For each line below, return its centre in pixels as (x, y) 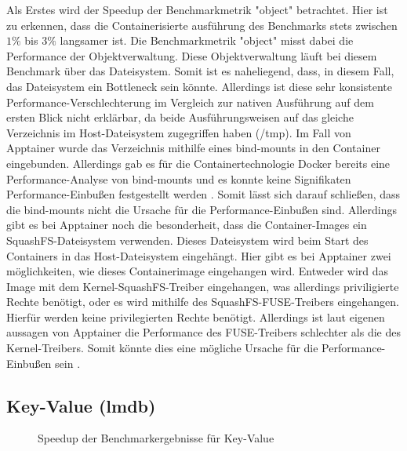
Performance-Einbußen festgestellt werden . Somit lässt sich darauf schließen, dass (203, 194)
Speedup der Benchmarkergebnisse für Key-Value (156, 438)
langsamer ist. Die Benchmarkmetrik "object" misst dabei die (207, 40)
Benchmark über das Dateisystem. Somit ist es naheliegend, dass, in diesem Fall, (200, 71)
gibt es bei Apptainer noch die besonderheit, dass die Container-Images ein (187, 225)
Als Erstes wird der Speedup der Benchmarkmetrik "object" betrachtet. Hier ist (197, 9)
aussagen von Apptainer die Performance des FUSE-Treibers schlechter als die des (203, 332)
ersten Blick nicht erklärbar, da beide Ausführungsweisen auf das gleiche (180, 117)
